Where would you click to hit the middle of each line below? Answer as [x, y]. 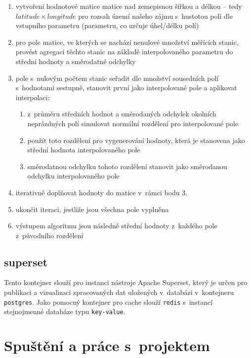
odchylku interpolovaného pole [73, 176]
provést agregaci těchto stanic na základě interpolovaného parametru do [124, 52]
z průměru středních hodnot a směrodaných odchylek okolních [122, 114]
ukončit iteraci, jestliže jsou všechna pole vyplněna [92, 209]
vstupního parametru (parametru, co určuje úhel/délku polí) [107, 25]
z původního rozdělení [49, 235]
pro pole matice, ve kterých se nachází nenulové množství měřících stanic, [127, 42]
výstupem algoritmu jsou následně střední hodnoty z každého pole [116, 226]
